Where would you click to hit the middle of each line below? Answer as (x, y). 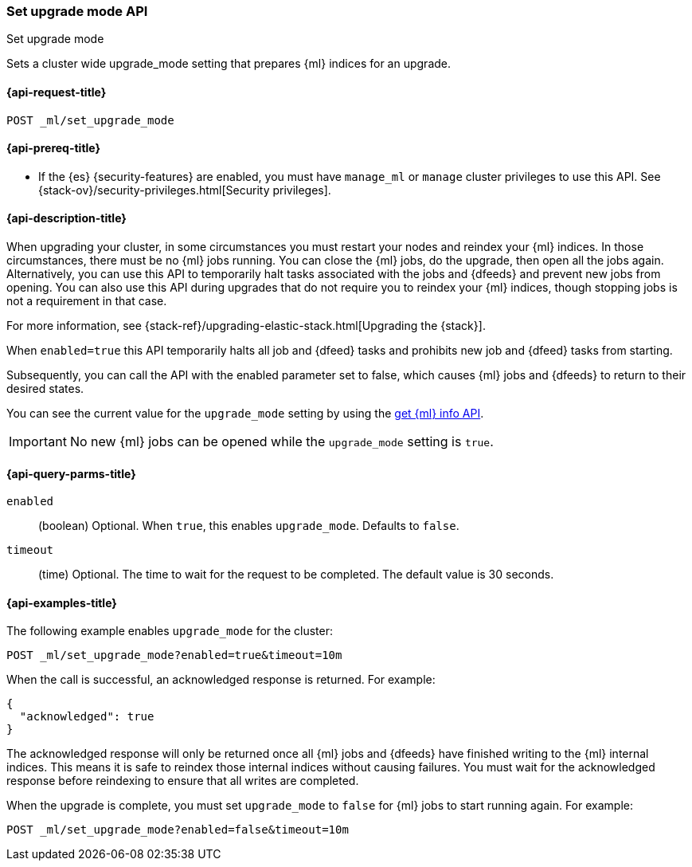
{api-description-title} (66, 218)
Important (38, 442)
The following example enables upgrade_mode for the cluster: (170, 631)
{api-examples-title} (62, 602)
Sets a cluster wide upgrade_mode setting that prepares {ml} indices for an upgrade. (229, 64)
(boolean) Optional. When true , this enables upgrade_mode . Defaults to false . (249, 526)
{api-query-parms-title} (71, 473)
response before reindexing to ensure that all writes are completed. (183, 781)
